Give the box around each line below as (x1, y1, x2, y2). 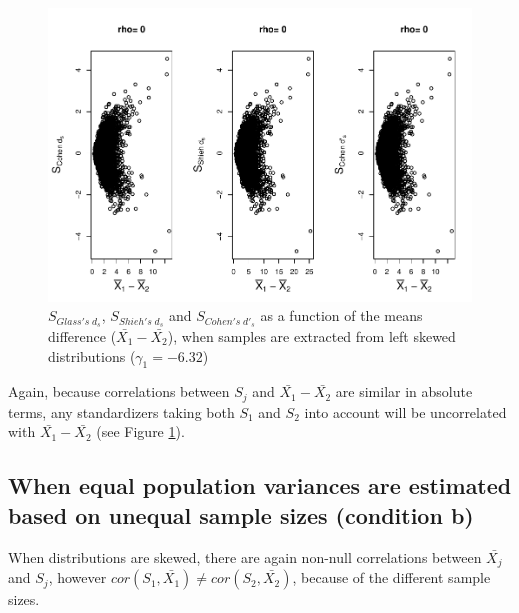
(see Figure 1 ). (96, 421, 185, 442)
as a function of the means (260, 305, 423, 326)
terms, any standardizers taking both (8, 401, 235, 422)
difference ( (48, 325, 117, 346)
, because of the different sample (292, 567, 491, 588)
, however (48, 567, 107, 588)
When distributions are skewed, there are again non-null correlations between (8, 546, 482, 567)
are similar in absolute (335, 381, 473, 402)
